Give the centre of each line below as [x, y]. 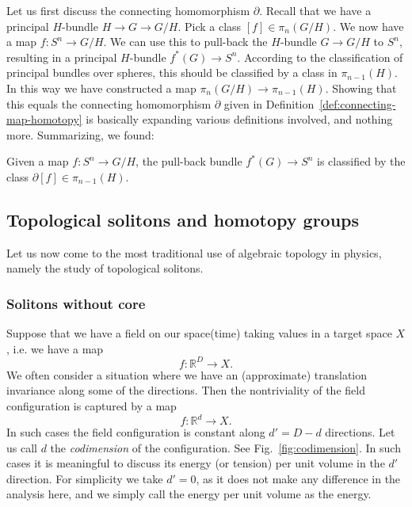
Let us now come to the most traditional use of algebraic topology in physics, [194, 252]
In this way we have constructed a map [101, 88]
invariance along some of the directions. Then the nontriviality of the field [186, 390]
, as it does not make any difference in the [298, 478]
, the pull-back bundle [189, 161]
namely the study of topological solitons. [105, 268]
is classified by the [361, 161]
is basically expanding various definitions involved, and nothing [239, 119]
